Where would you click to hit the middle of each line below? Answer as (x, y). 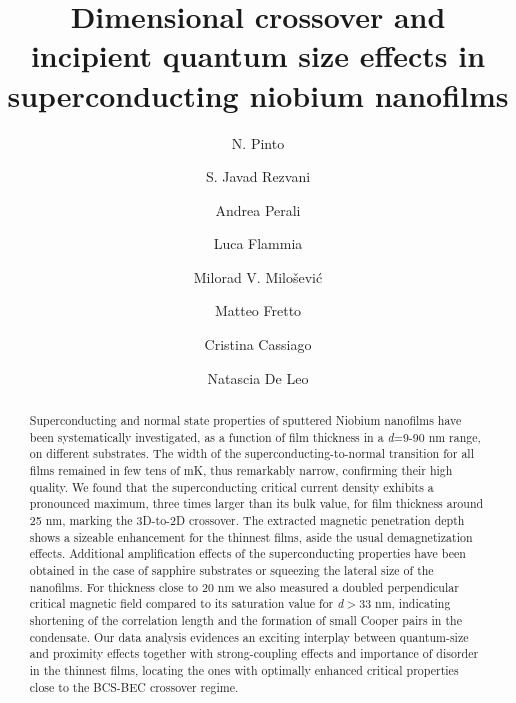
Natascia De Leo (258, 377)
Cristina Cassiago (258, 344)
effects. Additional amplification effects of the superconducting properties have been (247, 553)
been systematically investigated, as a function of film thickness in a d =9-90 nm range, (255, 436)
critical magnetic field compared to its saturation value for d (186, 603)
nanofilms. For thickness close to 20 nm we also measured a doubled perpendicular (244, 586)
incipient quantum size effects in (258, 55)
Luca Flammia (258, 243)
